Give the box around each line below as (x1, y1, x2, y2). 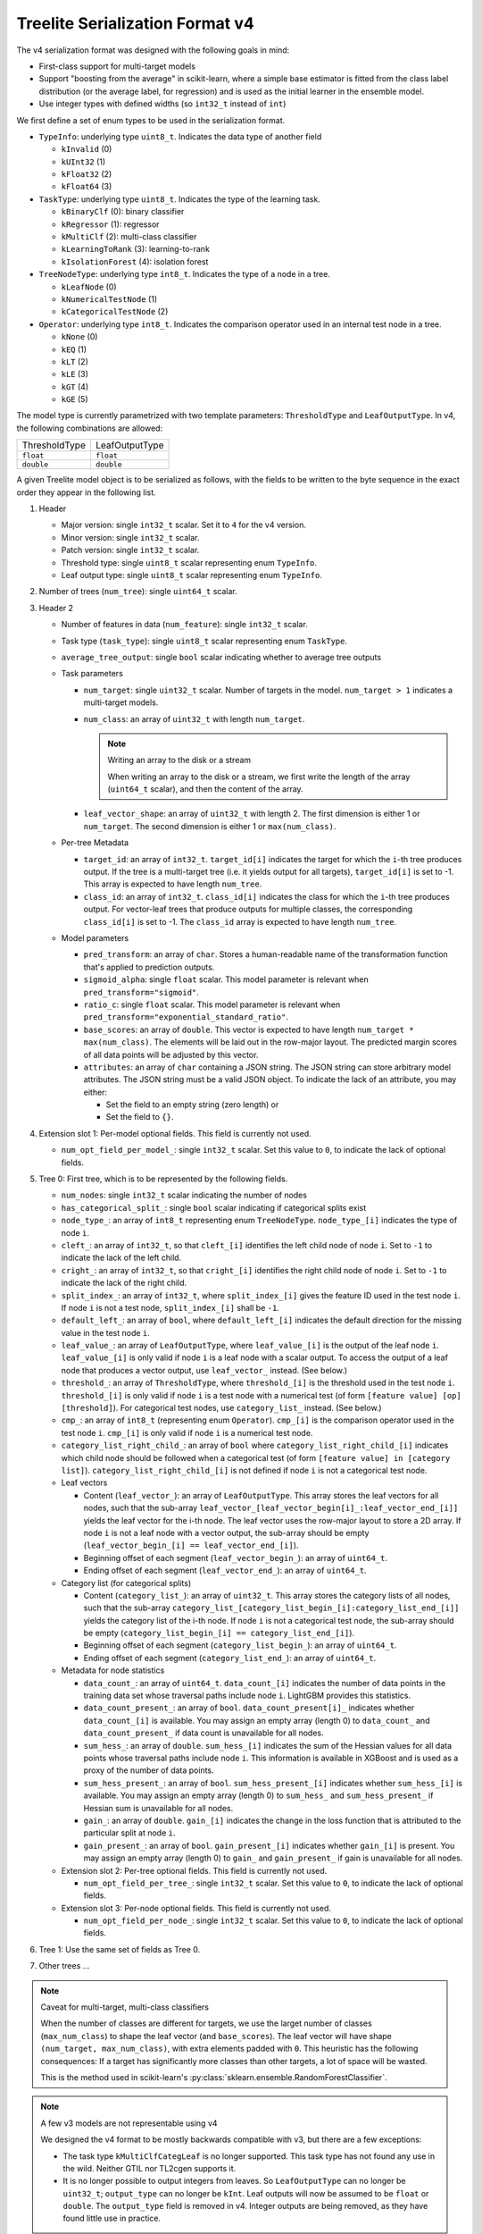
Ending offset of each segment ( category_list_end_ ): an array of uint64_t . (83, 1652, 377, 1663)
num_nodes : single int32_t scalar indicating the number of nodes (61, 1189, 308, 1201)
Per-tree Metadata (61, 837, 129, 848)
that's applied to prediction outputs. (83, 962, 215, 972)
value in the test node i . (61, 1327, 151, 1338)
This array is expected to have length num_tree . (83, 878, 262, 889)
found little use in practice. (62, 2213, 161, 2224)
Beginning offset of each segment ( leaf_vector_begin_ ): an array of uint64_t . (83, 1552, 388, 1563)
